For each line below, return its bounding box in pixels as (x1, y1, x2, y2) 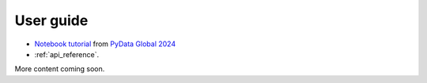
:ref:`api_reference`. (34, 49, 99, 59)
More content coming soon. (14, 64, 105, 74)
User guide (14, 12, 89, 29)
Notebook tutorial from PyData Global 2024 (34, 39, 176, 49)
